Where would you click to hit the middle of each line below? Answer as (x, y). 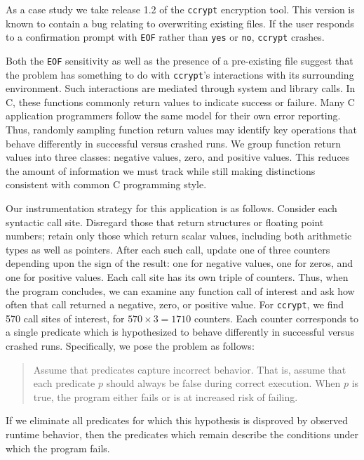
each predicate (64, 383)
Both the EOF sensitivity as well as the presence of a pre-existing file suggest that (180, 60)
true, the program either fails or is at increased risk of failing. (166, 396)
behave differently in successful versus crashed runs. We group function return (173, 143)
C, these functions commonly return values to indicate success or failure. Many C (180, 101)
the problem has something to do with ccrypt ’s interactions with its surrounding (180, 74)
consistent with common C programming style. (106, 184)
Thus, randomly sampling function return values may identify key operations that (182, 129)
